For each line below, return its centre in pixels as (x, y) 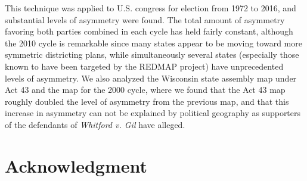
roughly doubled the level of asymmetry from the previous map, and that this (147, 101)
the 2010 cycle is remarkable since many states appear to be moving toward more (153, 43)
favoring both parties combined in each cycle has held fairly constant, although (149, 31)
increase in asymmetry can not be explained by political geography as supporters (153, 113)
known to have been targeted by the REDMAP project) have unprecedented (144, 66)
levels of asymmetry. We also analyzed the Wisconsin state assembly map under (151, 78)
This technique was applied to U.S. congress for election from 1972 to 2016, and (151, 8)
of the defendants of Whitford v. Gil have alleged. (95, 124)
